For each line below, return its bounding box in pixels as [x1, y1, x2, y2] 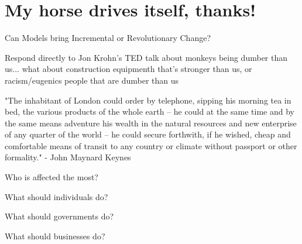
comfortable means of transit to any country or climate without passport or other [5, 139, 297, 152]
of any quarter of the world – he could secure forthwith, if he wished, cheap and [5, 128, 291, 140]
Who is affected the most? [5, 171, 98, 183]
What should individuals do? [5, 190, 108, 202]
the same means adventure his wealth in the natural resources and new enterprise [5, 116, 297, 129]
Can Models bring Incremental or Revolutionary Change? [5, 32, 211, 44]
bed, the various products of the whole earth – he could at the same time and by [5, 105, 294, 118]
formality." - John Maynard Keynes [5, 151, 131, 163]
